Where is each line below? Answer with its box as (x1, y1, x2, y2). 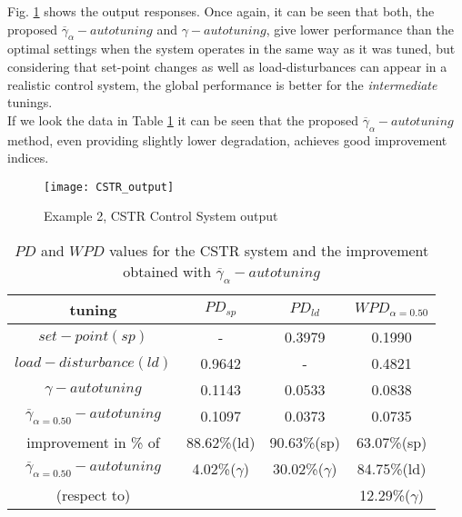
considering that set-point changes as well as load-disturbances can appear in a (7, 56, 447, 75)
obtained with (123, 261, 212, 282)
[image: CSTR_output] (44, 180, 175, 194)
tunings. (7, 93, 53, 112)
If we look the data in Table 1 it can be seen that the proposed (7, 110, 358, 129)
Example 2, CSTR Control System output (44, 206, 278, 225)
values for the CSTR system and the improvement (109, 240, 429, 261)
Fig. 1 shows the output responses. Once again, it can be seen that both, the (7, 2, 435, 20)
